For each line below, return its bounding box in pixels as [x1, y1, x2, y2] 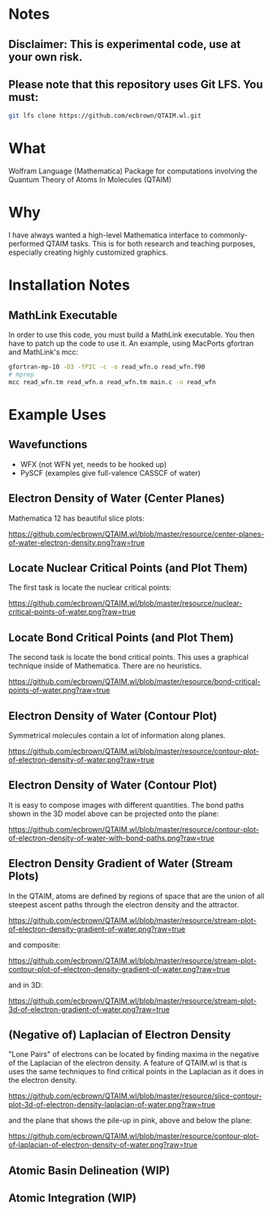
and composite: [8, 940, 61, 949]
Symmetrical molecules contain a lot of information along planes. [8, 731, 226, 740]
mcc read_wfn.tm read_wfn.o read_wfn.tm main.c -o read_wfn [8, 377, 217, 386]
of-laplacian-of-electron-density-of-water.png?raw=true [8, 1140, 197, 1150]
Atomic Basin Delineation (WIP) [8, 1163, 171, 1177]
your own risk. [8, 50, 83, 63]
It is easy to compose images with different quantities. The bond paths [8, 800, 245, 809]
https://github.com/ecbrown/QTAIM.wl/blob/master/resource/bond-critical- [8, 677, 262, 687]
